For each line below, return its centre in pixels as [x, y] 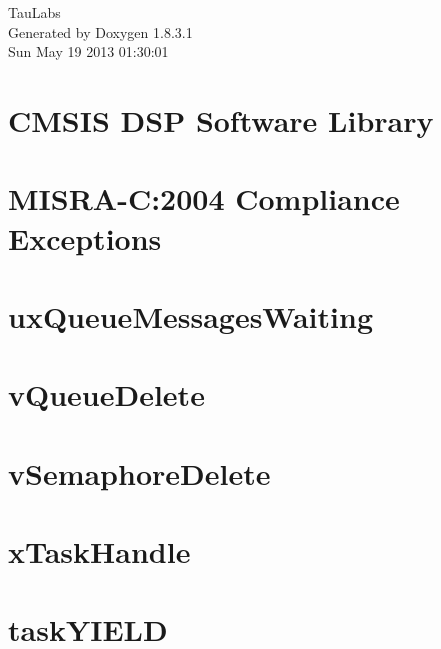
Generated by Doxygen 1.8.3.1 [100, 31]
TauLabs [34, 12]
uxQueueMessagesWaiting [190, 315]
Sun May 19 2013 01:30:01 [88, 51]
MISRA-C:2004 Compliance [204, 198]
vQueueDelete [106, 394]
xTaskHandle [99, 551]
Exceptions [85, 237]
